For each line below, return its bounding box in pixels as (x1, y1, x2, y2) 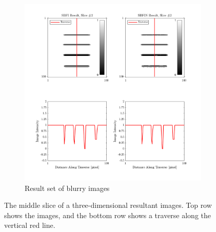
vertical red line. (4, 220, 55, 230)
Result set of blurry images (25, 182, 110, 193)
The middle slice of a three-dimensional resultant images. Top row (4, 200, 212, 210)
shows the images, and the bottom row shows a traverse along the (4, 209, 211, 220)
